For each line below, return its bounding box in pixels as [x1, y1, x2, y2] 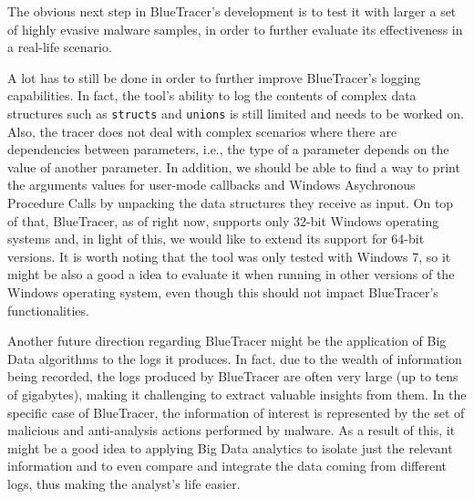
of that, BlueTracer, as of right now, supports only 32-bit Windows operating [7, 211, 439, 230]
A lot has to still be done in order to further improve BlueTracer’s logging [7, 68, 421, 87]
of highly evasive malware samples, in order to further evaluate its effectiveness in [7, 19, 463, 38]
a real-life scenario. [7, 37, 112, 57]
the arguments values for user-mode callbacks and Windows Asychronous [7, 175, 416, 194]
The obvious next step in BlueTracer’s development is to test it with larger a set [7, 2, 457, 20]
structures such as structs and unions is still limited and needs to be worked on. [7, 103, 464, 122]
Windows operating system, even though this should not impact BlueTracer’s [7, 282, 438, 301]
